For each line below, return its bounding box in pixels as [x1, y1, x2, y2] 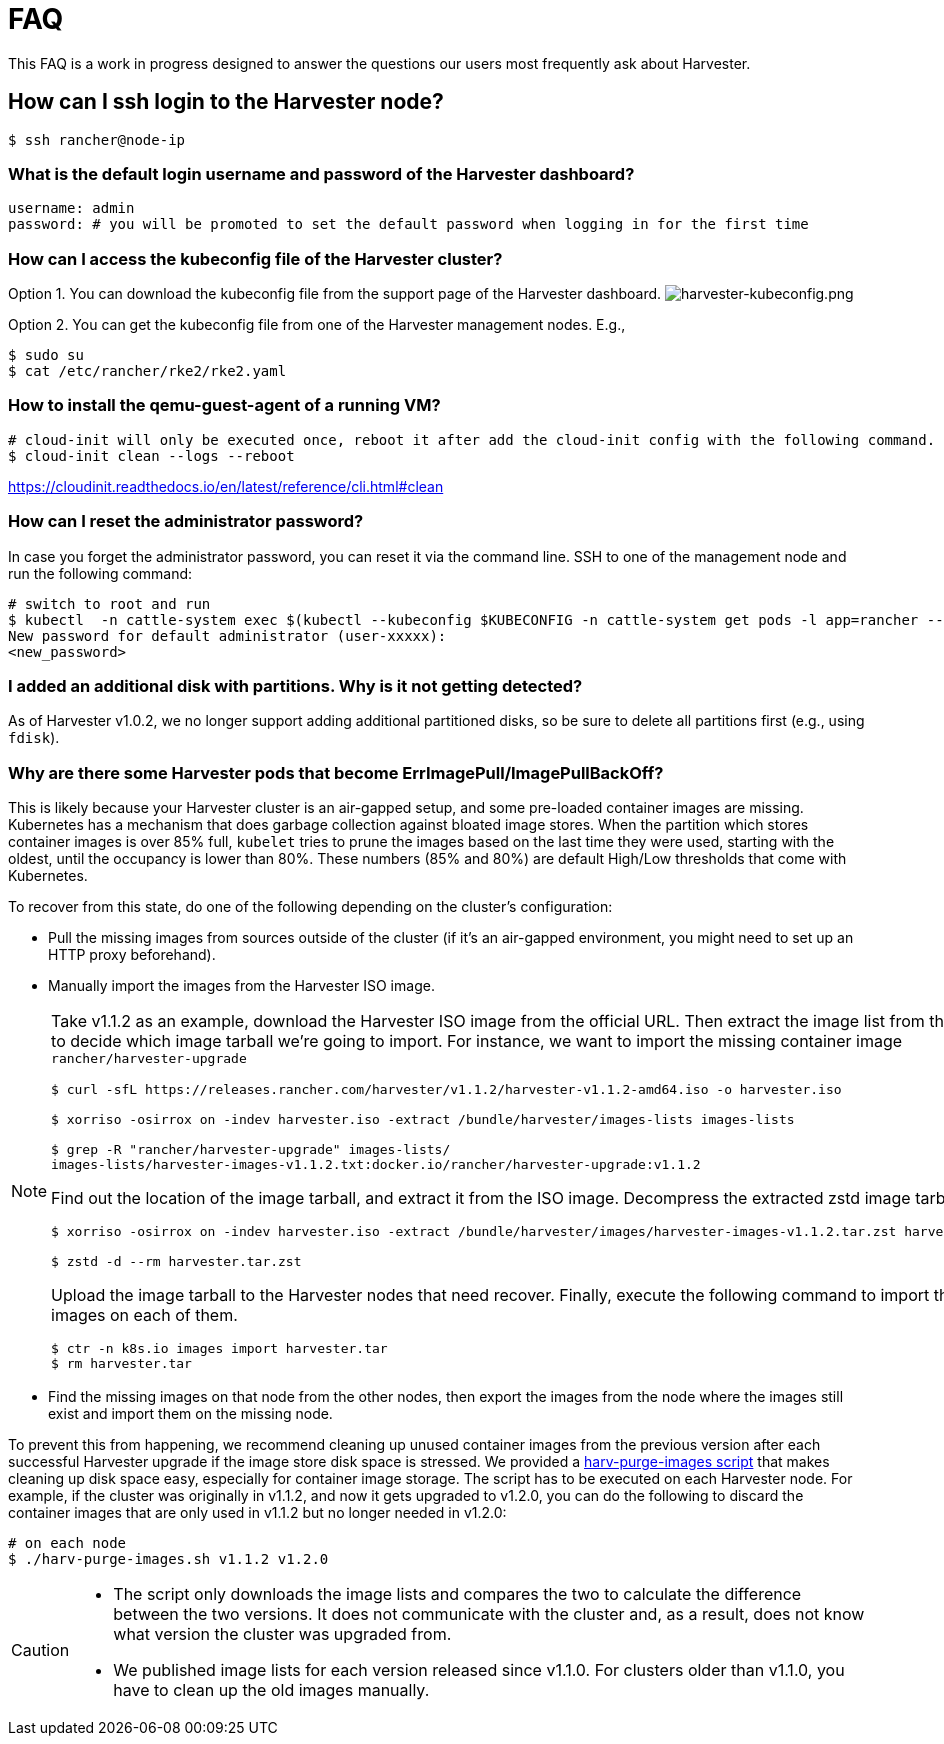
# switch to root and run [8, 595, 211, 612]
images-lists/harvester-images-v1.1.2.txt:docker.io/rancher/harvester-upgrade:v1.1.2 [51, 1157, 701, 1173]
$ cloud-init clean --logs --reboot [8, 447, 295, 464]
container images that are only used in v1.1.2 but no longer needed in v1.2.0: [8, 1504, 507, 1522]
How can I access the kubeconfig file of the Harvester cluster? [8, 248, 503, 269]
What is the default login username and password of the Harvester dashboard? [8, 163, 635, 184]
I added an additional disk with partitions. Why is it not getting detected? [8, 675, 583, 696]
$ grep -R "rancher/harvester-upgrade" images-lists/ [51, 1142, 451, 1158]
